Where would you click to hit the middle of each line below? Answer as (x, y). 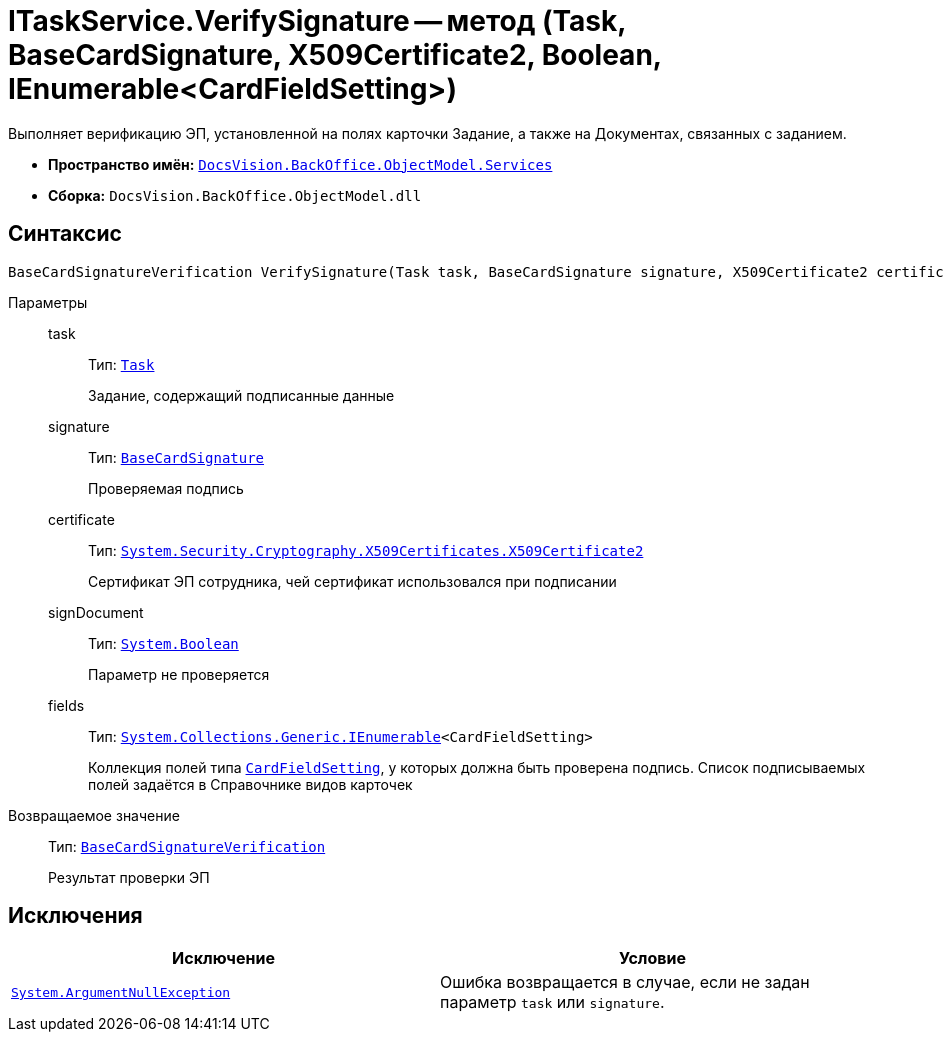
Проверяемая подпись (166, 488)
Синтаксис (65, 234)
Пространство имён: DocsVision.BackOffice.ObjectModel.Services (300, 164)
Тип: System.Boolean (163, 643)
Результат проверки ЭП (129, 877)
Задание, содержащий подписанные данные (241, 395)
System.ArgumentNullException (121, 992)
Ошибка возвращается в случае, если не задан (625, 982)
